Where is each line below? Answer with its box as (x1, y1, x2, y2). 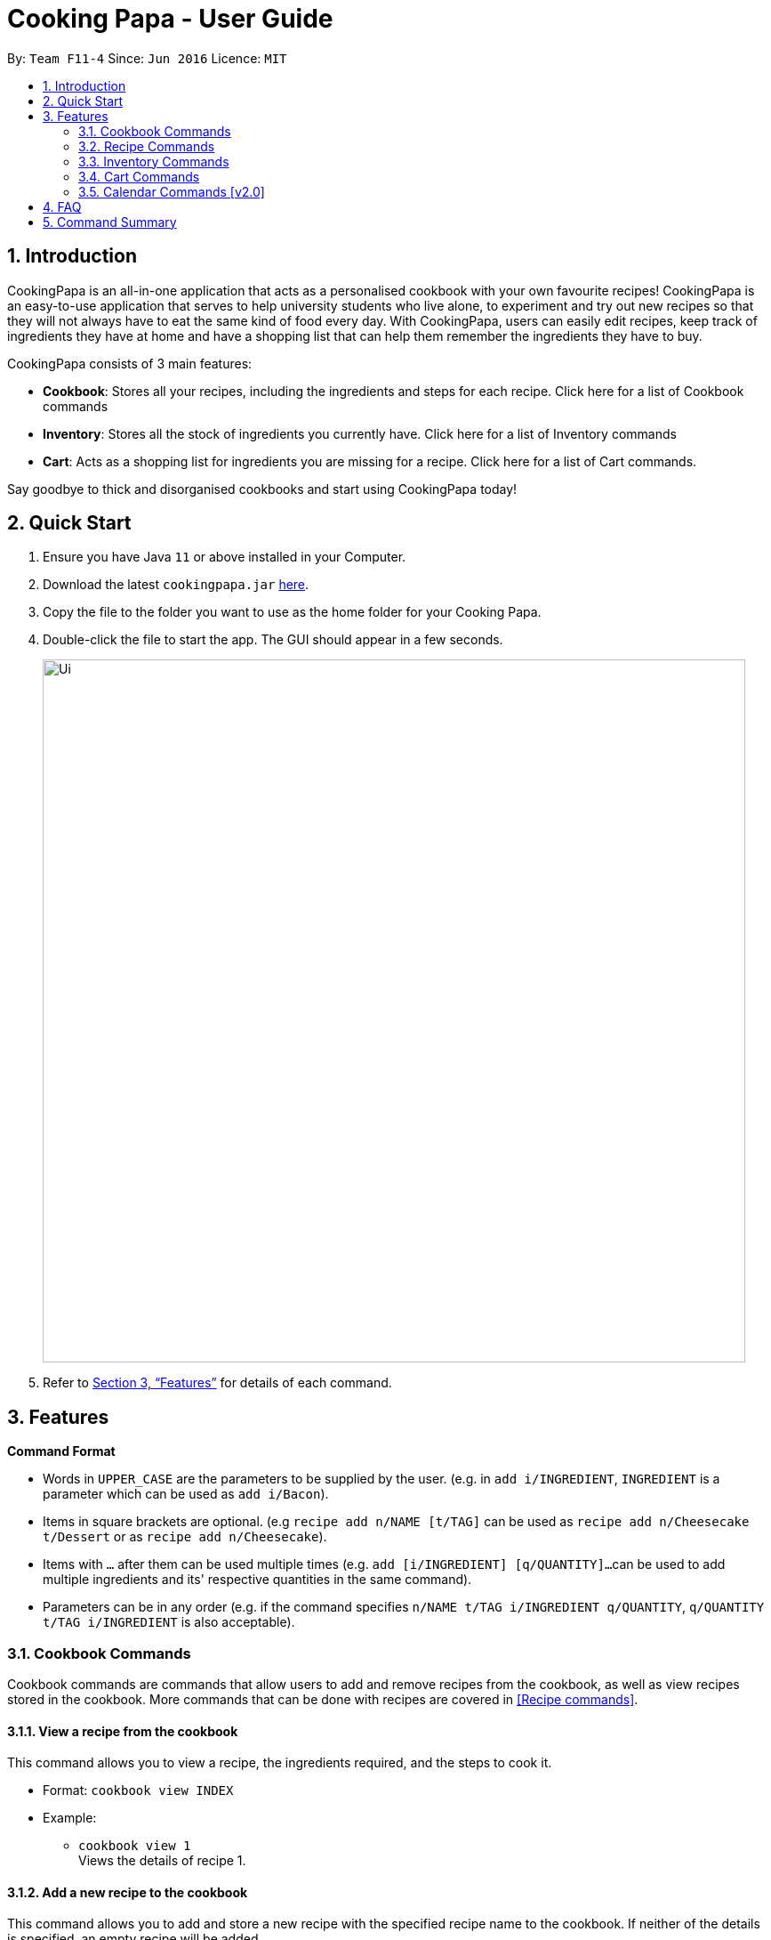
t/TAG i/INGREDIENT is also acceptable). (43, 1614, 295, 1630)
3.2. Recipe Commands (78, 138, 215, 154)
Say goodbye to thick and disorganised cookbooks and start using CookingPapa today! (7, 481, 518, 497)
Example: (43, 1810, 97, 1826)
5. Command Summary (43, 214, 177, 230)
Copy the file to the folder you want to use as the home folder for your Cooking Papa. (43, 604, 542, 620)
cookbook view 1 (78, 1839, 191, 1854)
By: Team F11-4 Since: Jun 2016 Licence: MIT (7, 50, 287, 66)
